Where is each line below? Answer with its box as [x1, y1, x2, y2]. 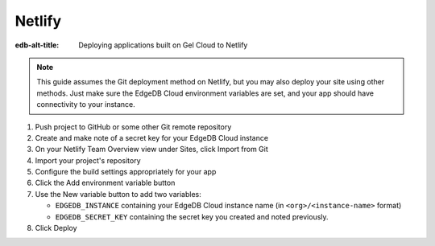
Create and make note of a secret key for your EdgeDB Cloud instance [35, 133, 269, 142]
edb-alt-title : [14, 40, 60, 50]
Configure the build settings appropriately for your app [35, 167, 217, 177]
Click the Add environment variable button [35, 178, 176, 188]
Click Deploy [35, 223, 77, 233]
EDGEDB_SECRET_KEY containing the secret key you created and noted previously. [55, 211, 329, 221]
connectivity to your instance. [36, 100, 136, 109]
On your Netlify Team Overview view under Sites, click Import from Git [35, 145, 269, 154]
